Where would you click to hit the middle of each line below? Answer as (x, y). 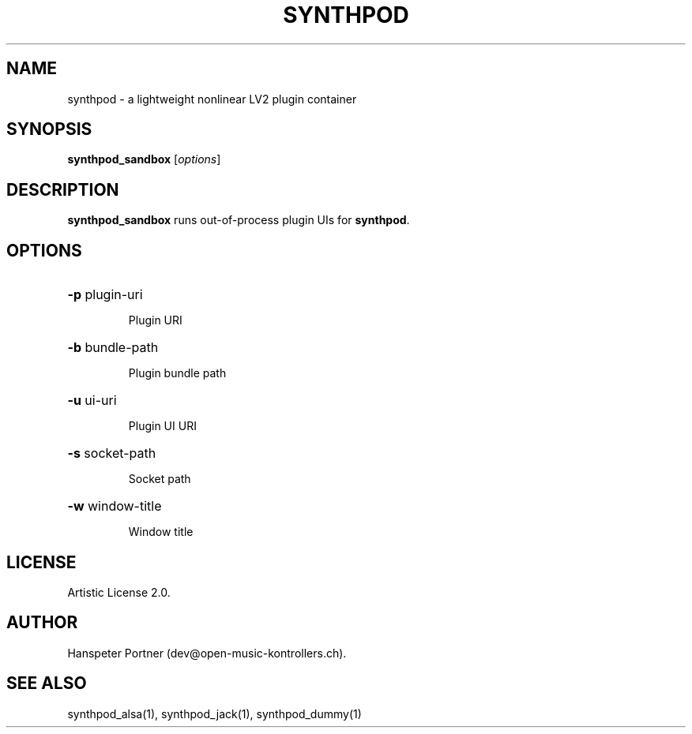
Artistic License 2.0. (119, 592)
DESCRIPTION (63, 189)
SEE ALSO (47, 683)
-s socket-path (112, 453)
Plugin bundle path (177, 373)
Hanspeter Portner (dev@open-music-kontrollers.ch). (207, 653)
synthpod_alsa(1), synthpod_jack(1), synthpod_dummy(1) (214, 713)
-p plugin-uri (105, 295)
